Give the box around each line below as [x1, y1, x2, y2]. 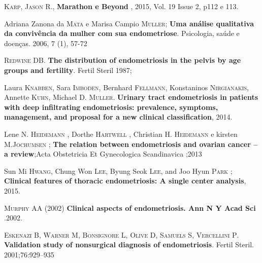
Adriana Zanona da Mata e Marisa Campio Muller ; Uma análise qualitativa [4, 18, 254, 28]
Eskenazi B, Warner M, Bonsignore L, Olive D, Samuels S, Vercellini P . [4, 229, 239, 240]
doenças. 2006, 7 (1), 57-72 [4, 37, 87, 48]
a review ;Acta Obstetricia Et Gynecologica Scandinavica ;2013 [4, 148, 202, 159]
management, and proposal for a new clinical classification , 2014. [4, 111, 233, 122]
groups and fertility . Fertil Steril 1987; [4, 64, 132, 75]
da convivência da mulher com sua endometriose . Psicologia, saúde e [4, 28, 240, 39]
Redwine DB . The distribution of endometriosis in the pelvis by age [4, 55, 241, 65]
